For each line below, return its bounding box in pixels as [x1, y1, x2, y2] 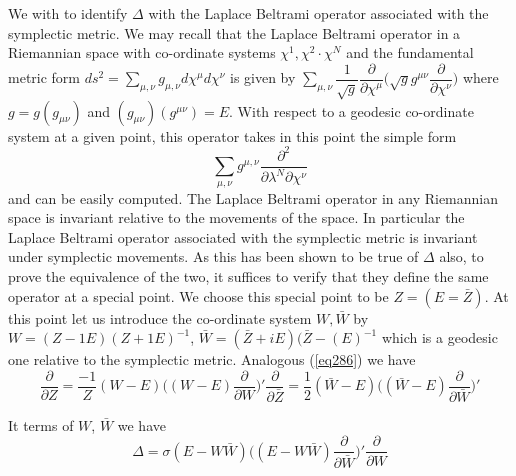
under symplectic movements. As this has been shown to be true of [8, 246, 419, 267]
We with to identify [8, 3, 128, 23]
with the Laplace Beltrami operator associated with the [148, 3, 489, 23]
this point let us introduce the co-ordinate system [8, 307, 312, 328]
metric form [8, 67, 81, 88]
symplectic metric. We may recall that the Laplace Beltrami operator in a [8, 22, 461, 43]
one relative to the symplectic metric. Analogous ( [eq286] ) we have [8, 349, 416, 370]
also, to [439, 246, 484, 267]
